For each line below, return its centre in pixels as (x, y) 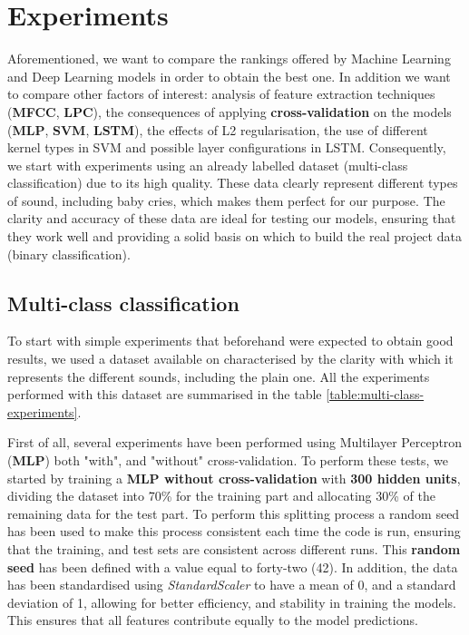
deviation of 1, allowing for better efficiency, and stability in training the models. (232, 602)
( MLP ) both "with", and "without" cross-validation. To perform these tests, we (228, 460)
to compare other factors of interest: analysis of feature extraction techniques (221, 94)
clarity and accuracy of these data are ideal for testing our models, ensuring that (232, 218)
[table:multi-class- (375, 394)
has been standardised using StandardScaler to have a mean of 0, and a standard (232, 585)
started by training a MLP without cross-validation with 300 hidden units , (234, 478)
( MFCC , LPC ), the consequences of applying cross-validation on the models (230, 111)
